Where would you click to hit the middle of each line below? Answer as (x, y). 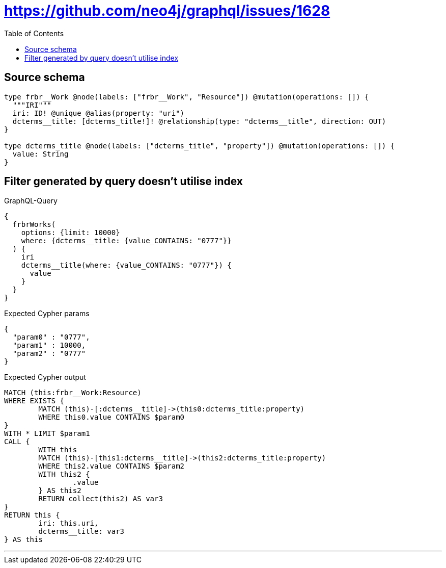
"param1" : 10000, (49, 345)
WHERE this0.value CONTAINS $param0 (111, 417)
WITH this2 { (64, 474)
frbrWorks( (34, 225)
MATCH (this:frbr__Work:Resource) (73, 393)
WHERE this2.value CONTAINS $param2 (111, 466)
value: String (40, 154)
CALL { (17, 442)
